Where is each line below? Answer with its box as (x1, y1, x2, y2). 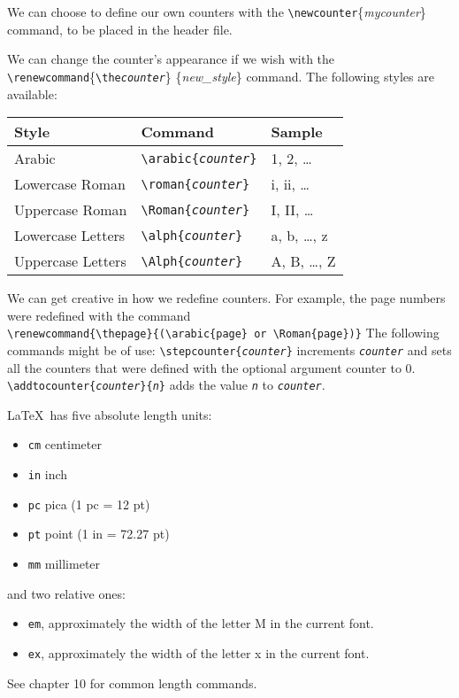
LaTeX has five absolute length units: (7, 405, 212, 423)
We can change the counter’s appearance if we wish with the (7, 50, 335, 68)
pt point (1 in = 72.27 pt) (27, 524, 170, 543)
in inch (27, 465, 68, 484)
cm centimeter (27, 435, 102, 454)
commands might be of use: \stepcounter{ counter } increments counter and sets (7, 340, 452, 359)
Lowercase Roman (14, 174, 126, 195)
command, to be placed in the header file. (7, 19, 233, 38)
